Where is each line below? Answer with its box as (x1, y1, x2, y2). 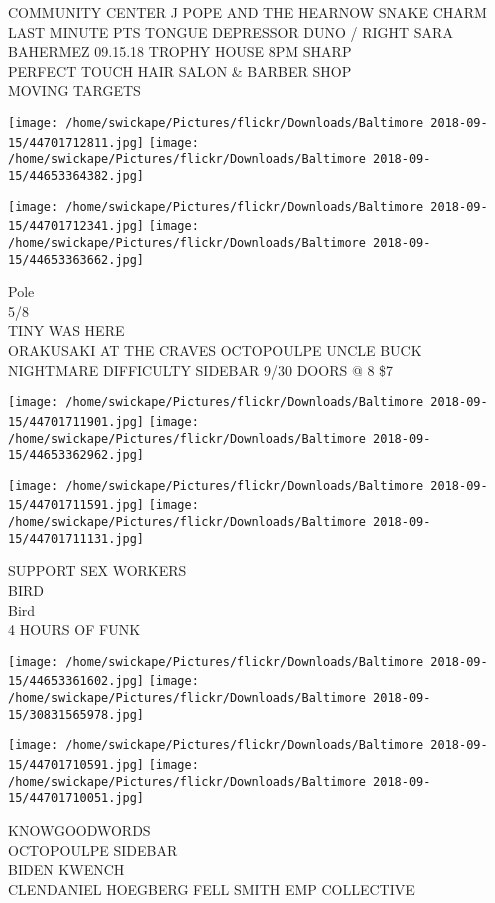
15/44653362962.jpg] (8, 448, 145, 463)
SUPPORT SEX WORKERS (8, 560, 187, 581)
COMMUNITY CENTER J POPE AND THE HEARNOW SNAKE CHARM (8, 2, 487, 22)
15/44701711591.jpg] (8, 498, 145, 513)
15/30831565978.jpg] (8, 707, 145, 722)
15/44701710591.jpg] (8, 758, 145, 773)
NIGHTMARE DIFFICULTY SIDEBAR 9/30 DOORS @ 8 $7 (8, 359, 394, 380)
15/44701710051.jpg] (8, 791, 145, 806)
